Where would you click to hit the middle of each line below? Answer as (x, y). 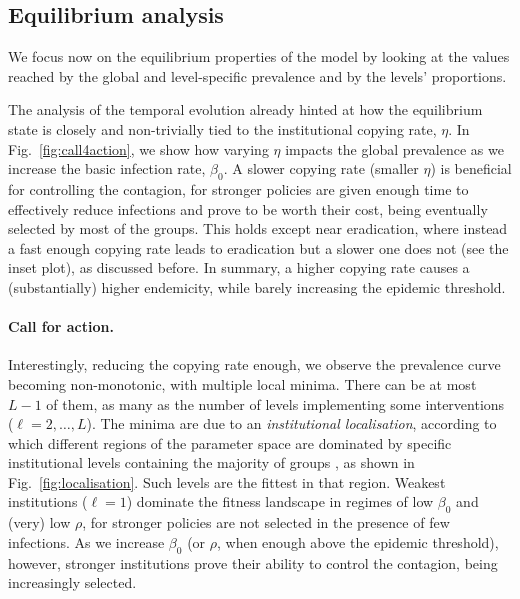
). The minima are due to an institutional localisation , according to (291, 423)
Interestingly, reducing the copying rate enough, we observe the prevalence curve (254, 364)
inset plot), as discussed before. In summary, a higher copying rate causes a (239, 267)
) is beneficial (471, 168)
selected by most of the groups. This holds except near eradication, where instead (258, 228)
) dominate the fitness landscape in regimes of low (280, 501)
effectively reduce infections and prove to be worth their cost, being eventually (248, 208)
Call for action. (61, 326)
